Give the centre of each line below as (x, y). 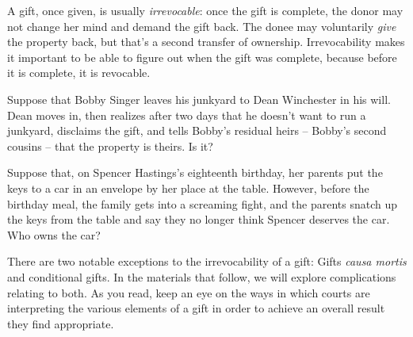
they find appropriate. (61, 323)
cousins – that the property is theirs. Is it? (110, 146)
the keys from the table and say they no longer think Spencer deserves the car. (199, 219)
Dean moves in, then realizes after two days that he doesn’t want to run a (187, 115)
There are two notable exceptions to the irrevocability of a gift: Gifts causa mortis (207, 261)
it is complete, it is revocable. (79, 73)
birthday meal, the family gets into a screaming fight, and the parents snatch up (202, 203)
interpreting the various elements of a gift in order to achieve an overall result (196, 308)
